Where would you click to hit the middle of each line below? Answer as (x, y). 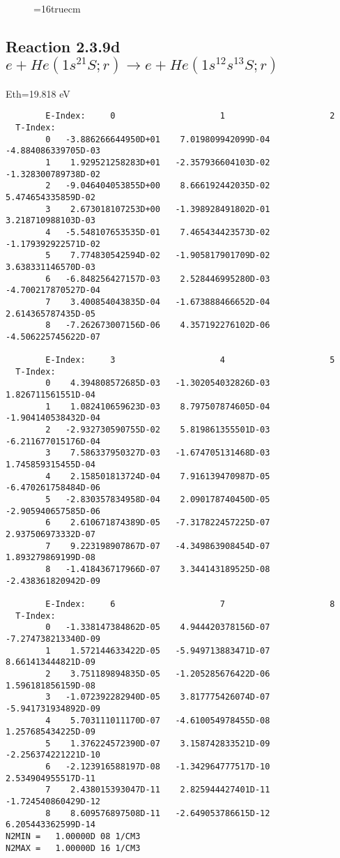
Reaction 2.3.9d (63, 46)
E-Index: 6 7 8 (190, 604)
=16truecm (57, 8)
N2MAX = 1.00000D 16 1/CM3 (73, 848)
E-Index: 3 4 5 (190, 360)
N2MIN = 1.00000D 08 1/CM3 (73, 837)
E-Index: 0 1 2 (190, 116)
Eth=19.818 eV (38, 93)
